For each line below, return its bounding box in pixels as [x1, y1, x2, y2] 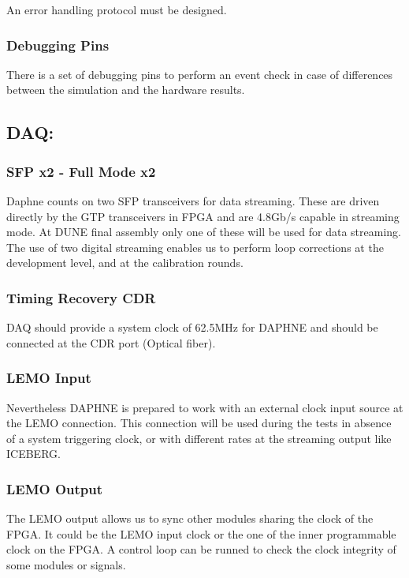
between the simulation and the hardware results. [6, 81, 245, 98]
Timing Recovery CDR [6, 287, 156, 307]
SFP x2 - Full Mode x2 [6, 161, 156, 181]
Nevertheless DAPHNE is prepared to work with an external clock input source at [6, 399, 403, 415]
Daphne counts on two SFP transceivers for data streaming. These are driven [6, 193, 380, 208]
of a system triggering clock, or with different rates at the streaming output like [6, 430, 392, 446]
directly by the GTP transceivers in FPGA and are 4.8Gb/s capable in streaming [6, 208, 400, 224]
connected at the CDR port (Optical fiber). [6, 334, 216, 351]
